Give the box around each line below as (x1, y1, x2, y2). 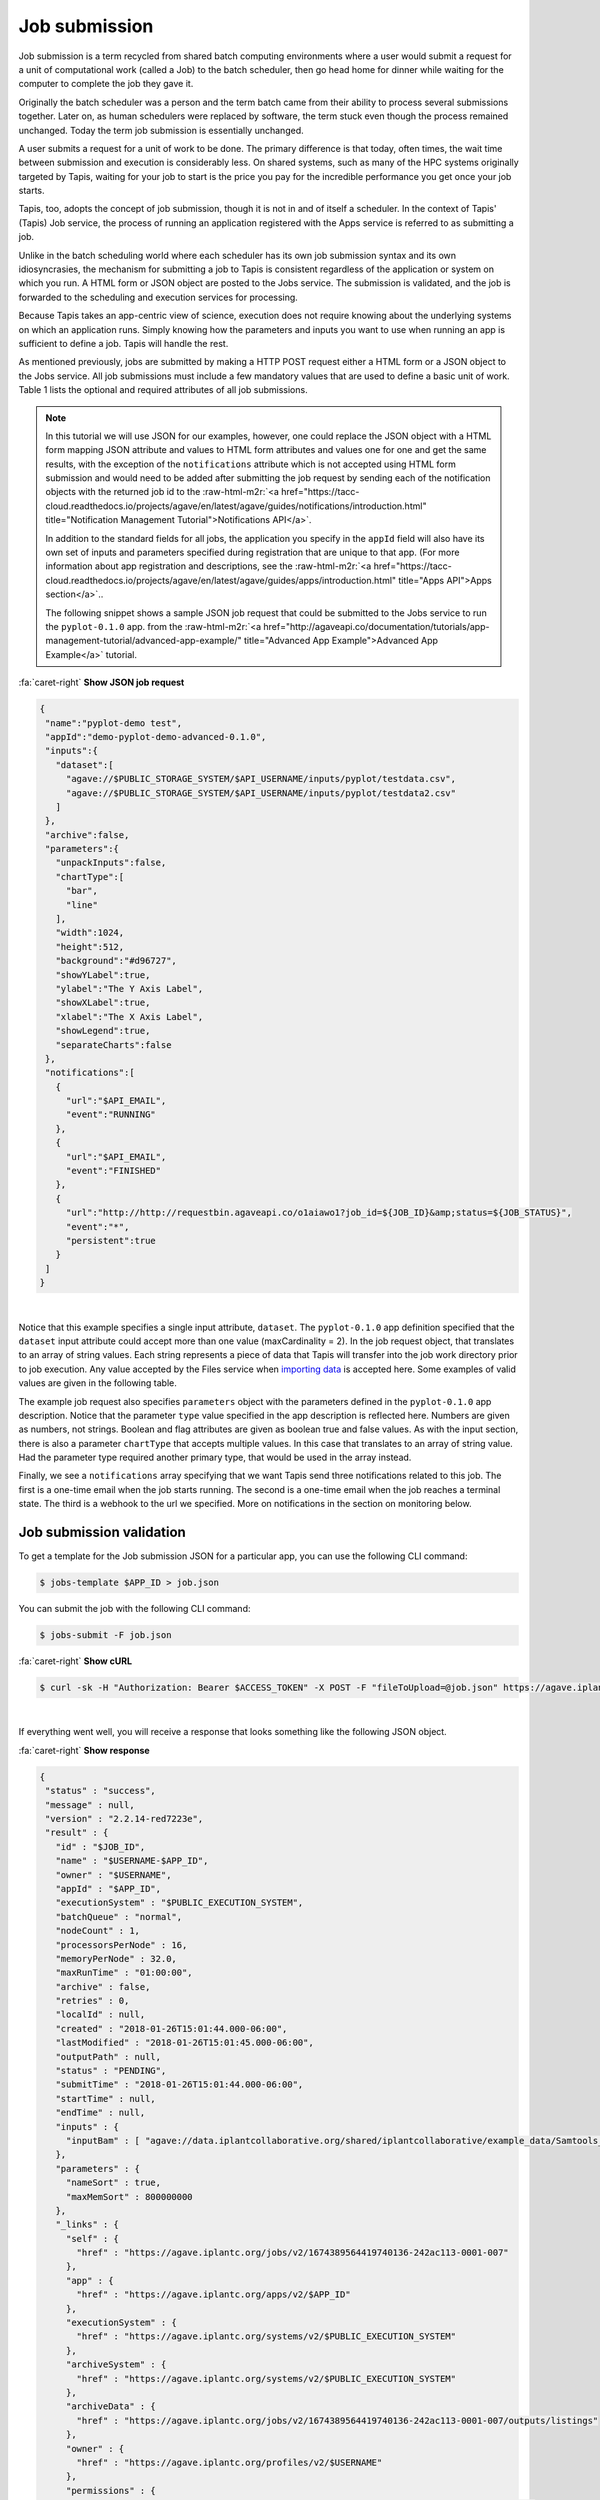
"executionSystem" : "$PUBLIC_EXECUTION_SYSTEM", (55, 1897, 304, 1909)
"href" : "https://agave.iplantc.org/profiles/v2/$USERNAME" (76, 2456, 383, 2468)
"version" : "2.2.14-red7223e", (45, 1813, 204, 1824)
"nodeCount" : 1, (55, 1925, 140, 1937)
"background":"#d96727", (55, 955, 177, 967)
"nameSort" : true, (65, 2177, 162, 2189)
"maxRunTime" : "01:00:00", (55, 1967, 194, 1979)
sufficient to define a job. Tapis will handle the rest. (18, 337, 229, 349)
